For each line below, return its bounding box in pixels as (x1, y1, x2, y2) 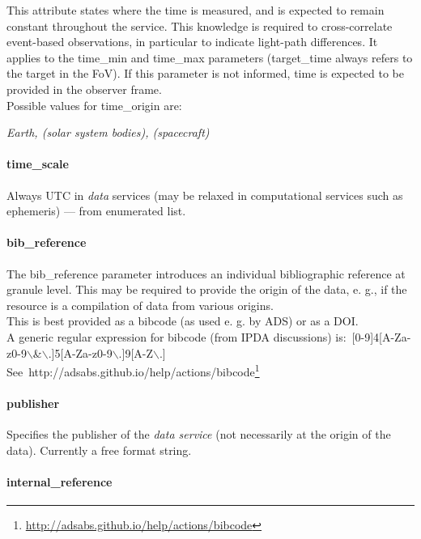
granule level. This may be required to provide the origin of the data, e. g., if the (6, 281, 407, 298)
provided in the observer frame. (6, 80, 162, 97)
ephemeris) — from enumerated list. (6, 202, 186, 219)
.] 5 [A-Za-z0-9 (48, 344, 113, 361)
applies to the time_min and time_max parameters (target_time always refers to (6, 49, 413, 66)
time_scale (6, 155, 69, 172)
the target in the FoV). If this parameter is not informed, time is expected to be (6, 65, 404, 82)
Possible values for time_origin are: (6, 96, 182, 113)
